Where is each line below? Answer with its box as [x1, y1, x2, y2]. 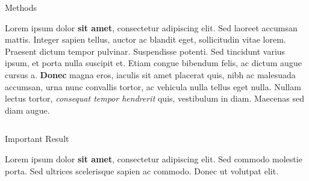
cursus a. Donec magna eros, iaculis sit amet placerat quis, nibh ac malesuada [5, 68, 296, 81]
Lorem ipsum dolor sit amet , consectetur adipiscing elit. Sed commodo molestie [5, 152, 302, 165]
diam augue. [5, 103, 50, 116]
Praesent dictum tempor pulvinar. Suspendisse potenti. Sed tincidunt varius [5, 44, 286, 57]
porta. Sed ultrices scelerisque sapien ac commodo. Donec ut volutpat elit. [5, 164, 279, 177]
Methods [5, 1, 37, 13]
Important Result [5, 132, 69, 145]
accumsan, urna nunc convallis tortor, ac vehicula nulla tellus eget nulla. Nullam [5, 80, 301, 93]
